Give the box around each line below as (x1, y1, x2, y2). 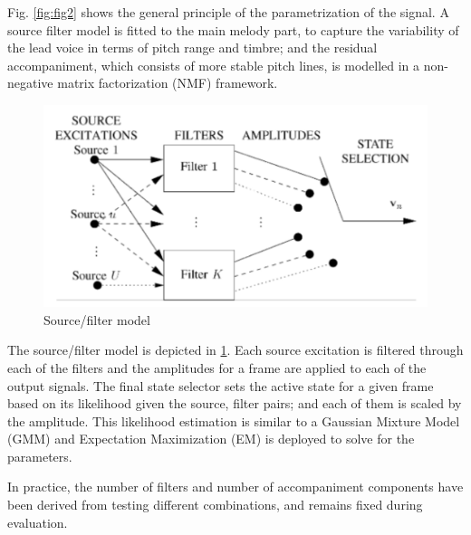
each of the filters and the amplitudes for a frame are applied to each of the (7, 358, 427, 377)
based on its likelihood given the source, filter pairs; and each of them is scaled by (7, 394, 462, 413)
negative (7, 73, 53, 92)
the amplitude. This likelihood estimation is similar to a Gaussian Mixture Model (7, 411, 460, 430)
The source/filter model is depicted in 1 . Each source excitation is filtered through (7, 340, 464, 359)
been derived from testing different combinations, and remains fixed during (7, 495, 423, 514)
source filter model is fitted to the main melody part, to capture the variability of (7, 20, 459, 39)
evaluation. (7, 512, 68, 531)
